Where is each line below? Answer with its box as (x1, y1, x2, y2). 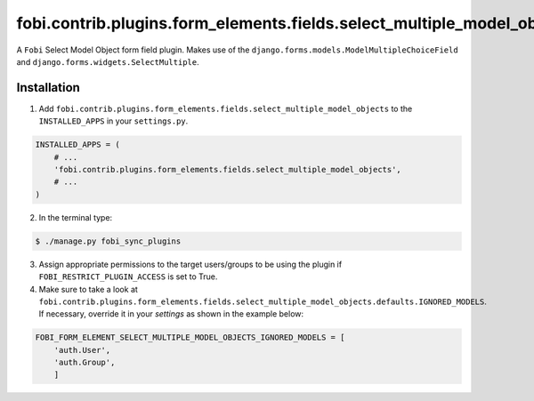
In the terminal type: (38, 212, 113, 222)
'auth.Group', (53, 357, 116, 368)
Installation (16, 80, 80, 95)
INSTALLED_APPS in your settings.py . (38, 116, 189, 126)
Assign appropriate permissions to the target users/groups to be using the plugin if (38, 259, 343, 269)
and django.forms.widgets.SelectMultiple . (16, 56, 199, 67)
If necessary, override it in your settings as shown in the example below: (38, 309, 304, 319)
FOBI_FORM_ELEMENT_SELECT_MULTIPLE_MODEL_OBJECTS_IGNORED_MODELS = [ (35, 333, 345, 342)
